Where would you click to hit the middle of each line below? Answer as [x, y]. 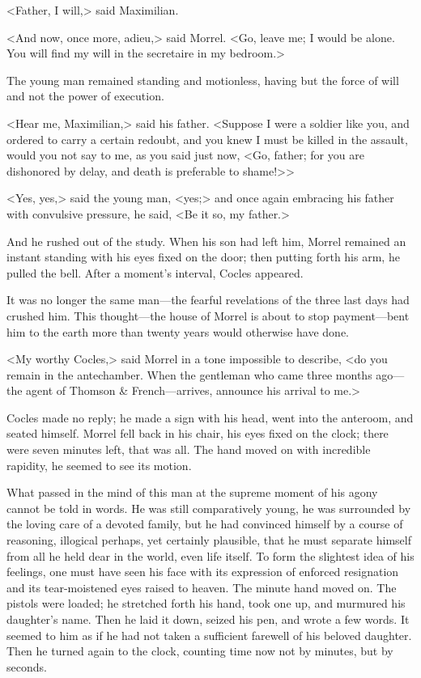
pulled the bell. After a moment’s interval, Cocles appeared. [155, 272]
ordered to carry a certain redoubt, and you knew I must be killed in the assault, [207, 139]
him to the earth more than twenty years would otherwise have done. [178, 331]
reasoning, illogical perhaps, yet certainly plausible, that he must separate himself [209, 540]
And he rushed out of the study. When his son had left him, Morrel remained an [206, 241]
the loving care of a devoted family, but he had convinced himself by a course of [205, 524]
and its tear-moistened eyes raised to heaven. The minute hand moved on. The [202, 587]
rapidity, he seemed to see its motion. [99, 465]
